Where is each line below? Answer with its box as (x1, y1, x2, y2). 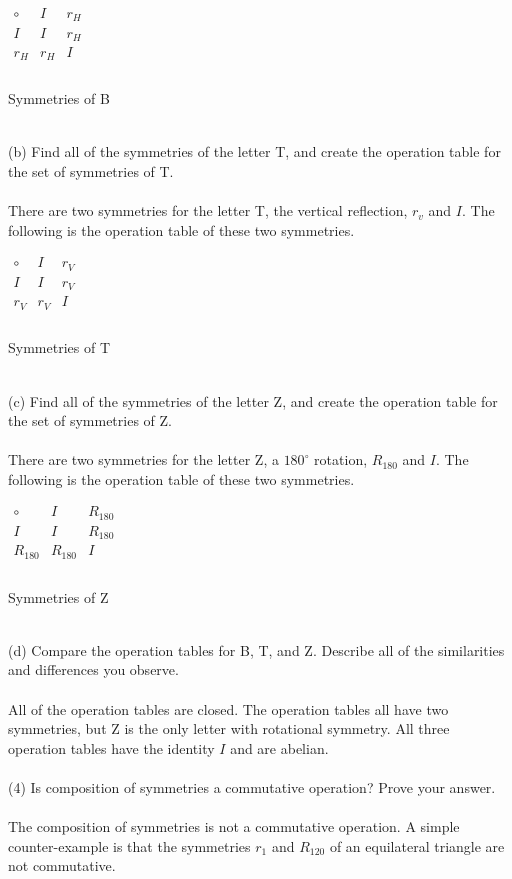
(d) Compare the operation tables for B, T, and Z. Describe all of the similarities (8, 639, 505, 660)
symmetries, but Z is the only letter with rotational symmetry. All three (8, 718, 450, 739)
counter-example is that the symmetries (8, 835, 251, 856)
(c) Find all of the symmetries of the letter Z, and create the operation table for (8, 390, 498, 411)
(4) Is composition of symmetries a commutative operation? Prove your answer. (8, 776, 496, 797)
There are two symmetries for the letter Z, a (8, 449, 279, 470)
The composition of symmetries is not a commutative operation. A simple (8, 816, 460, 837)
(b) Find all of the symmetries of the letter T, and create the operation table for (8, 141, 501, 162)
